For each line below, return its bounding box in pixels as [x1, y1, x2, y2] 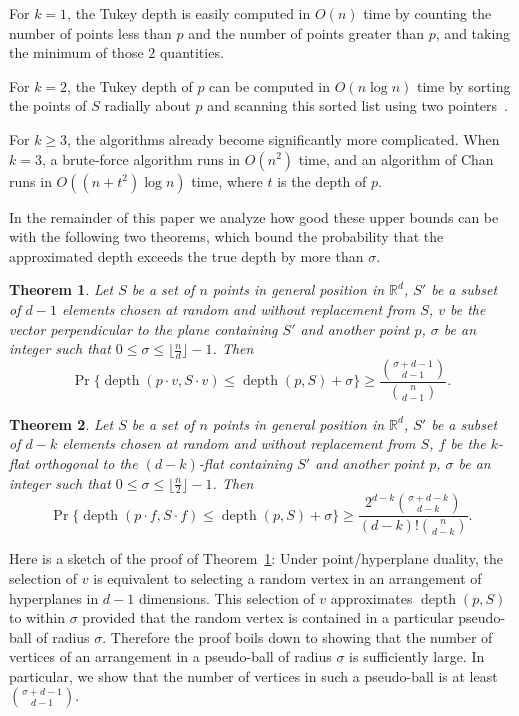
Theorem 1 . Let [9, 279, 114, 300]
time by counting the [363, 3, 492, 23]
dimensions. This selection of [138, 587, 315, 608]
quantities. [159, 42, 224, 63]
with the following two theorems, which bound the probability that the [9, 226, 444, 247]
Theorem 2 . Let [9, 413, 114, 434]
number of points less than [9, 22, 172, 43]
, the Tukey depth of [67, 75, 193, 96]
